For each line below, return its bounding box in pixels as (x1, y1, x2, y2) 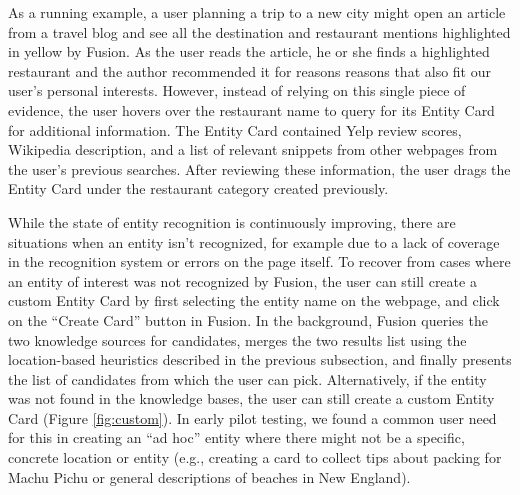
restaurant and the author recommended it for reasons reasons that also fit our (8, 60, 491, 81)
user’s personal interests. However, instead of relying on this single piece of (8, 80, 466, 101)
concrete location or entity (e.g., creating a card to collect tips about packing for (8, 447, 502, 468)
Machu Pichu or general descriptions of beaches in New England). (8, 466, 411, 487)
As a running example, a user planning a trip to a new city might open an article (8, 2, 506, 22)
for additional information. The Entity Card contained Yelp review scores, (8, 119, 462, 140)
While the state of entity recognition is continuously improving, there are (8, 211, 456, 232)
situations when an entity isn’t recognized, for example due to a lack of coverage (8, 231, 500, 252)
